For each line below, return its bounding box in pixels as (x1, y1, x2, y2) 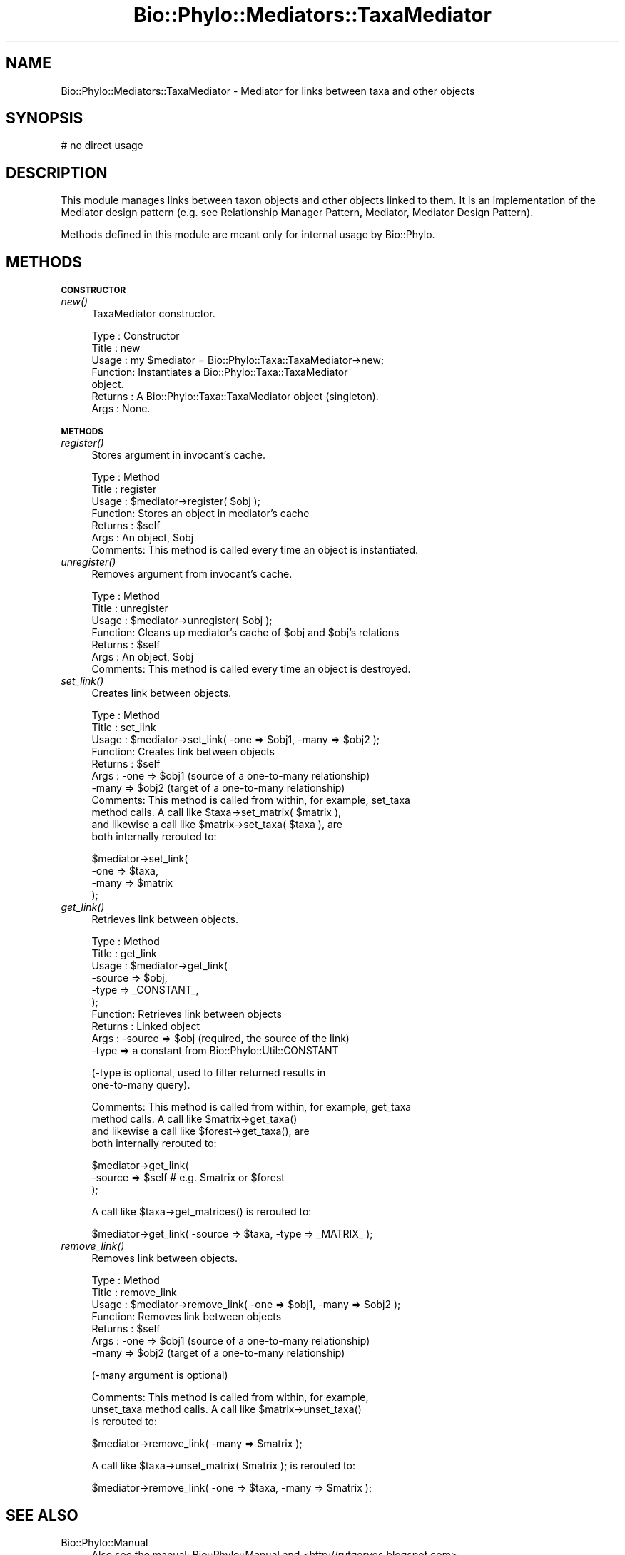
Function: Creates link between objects (91, 745, 275, 758)
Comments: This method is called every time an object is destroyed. (91, 663, 411, 675)
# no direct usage (61, 139, 143, 152)
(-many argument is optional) (91, 1369, 228, 1382)
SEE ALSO (6, 1506, 78, 1524)
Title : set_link (91, 721, 156, 734)
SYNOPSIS (6, 109, 83, 128)
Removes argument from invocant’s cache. (91, 568, 293, 581)
